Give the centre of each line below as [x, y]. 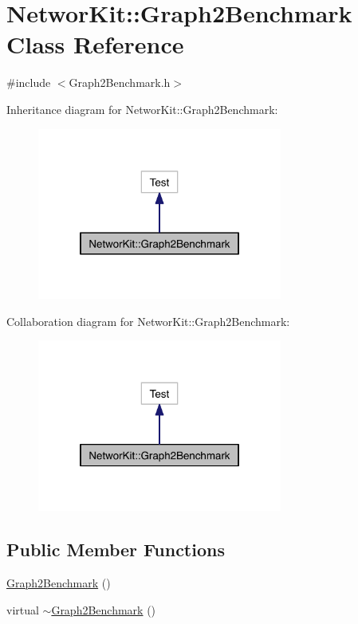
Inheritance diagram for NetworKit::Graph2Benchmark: [142, 109]
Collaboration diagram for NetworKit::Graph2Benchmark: [148, 321]
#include [29, 82]
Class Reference [95, 44]
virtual [23, 609]
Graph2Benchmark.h [120, 82]
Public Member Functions [116, 549]
